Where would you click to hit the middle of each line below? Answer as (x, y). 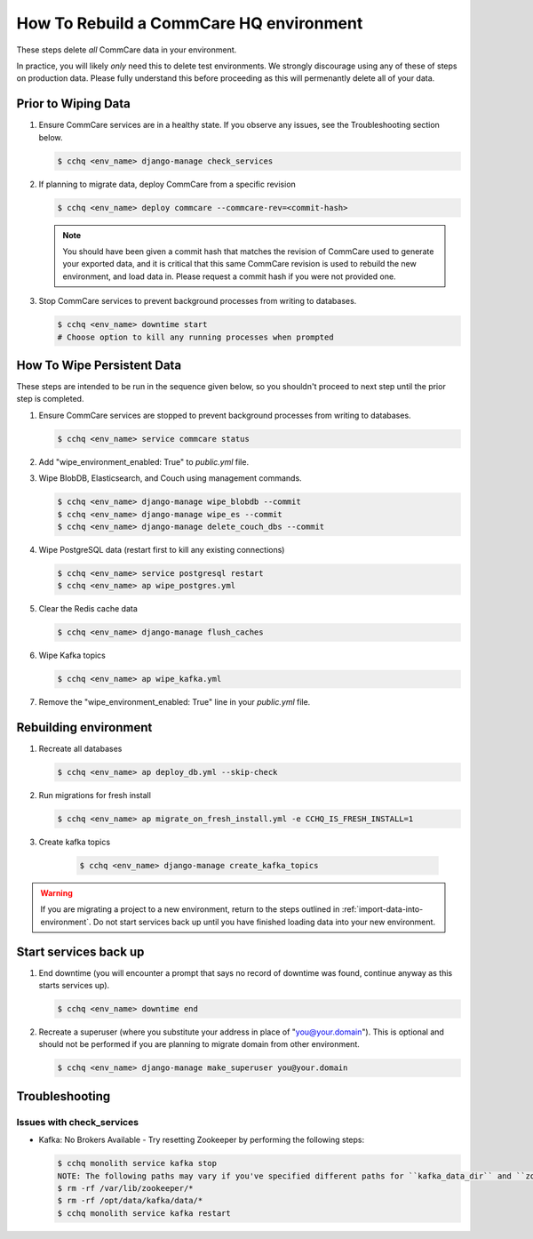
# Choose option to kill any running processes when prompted (195, 337)
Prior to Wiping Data (73, 104)
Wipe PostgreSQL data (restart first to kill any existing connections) (162, 549)
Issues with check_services (78, 1122)
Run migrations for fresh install (95, 795)
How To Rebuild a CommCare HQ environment (190, 23)
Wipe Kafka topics (72, 655)
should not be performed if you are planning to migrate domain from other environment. (199, 1044)
